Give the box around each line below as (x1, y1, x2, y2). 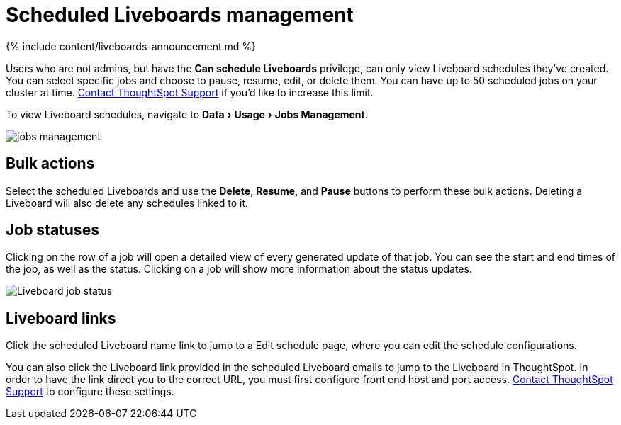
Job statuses (6, 221, 99, 239)
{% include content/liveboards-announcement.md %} (6, 40, 257, 52)
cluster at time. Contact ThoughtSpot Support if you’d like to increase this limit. (6, 86, 374, 98)
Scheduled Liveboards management (6, 3, 354, 27)
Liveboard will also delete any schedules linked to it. (6, 196, 249, 209)
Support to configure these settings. (6, 385, 174, 398)
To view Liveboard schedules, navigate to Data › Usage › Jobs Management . (6, 108, 368, 120)
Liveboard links (6, 309, 116, 327)
